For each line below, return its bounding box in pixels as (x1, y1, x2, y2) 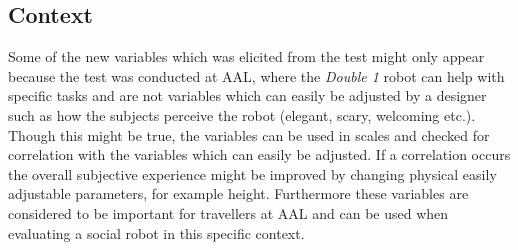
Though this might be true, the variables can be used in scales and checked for (8, 124, 490, 145)
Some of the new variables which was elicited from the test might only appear (8, 46, 485, 67)
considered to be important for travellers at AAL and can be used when (8, 202, 449, 223)
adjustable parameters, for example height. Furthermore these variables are (8, 183, 469, 204)
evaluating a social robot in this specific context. (8, 222, 305, 243)
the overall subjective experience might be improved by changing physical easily (8, 163, 497, 184)
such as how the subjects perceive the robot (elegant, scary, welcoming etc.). (8, 104, 476, 125)
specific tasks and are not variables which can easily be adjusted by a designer (8, 85, 487, 106)
